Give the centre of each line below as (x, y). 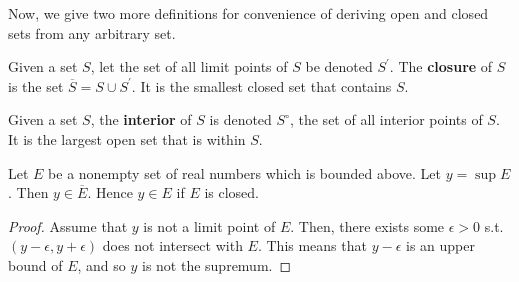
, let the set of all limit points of (189, 66)
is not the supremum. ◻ (216, 264)
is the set (36, 85)
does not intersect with (172, 245)
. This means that (312, 245)
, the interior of (141, 119)
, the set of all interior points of (386, 119)
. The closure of (441, 66)
